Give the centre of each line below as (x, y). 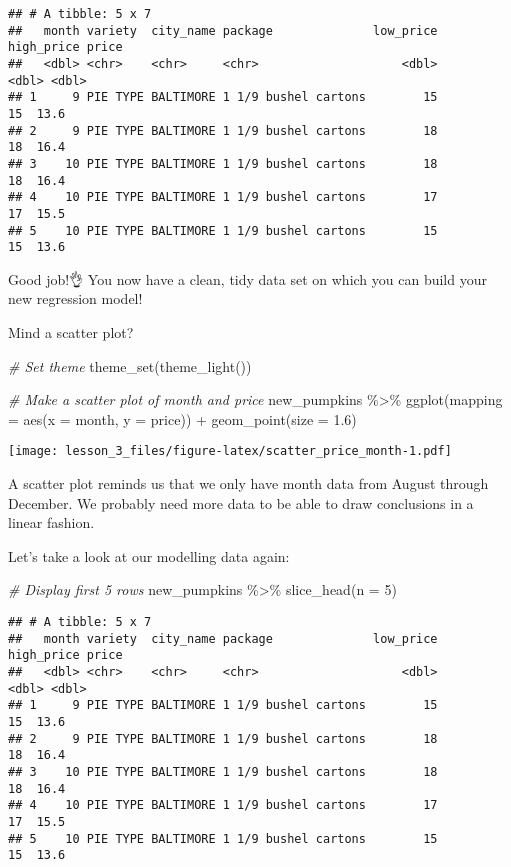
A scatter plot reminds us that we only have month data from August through (248, 483)
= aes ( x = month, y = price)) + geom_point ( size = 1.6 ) (182, 418)
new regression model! (75, 298)
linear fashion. (51, 522)
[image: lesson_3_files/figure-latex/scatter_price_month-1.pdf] (230, 451)
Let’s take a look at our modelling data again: (149, 555)
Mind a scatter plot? (71, 332)
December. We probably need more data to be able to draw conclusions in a (241, 502)
